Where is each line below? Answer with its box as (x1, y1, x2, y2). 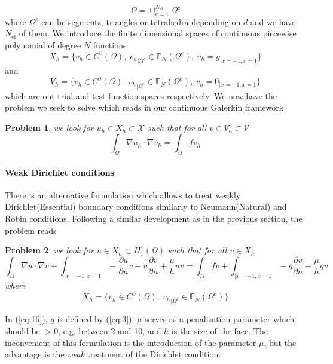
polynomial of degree (5, 38, 81, 51)
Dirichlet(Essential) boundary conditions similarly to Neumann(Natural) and (5, 200, 287, 213)
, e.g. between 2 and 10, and (58, 325, 161, 337)
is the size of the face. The (171, 325, 268, 337)
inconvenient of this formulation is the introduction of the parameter (5, 336, 256, 348)
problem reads (5, 224, 57, 236)
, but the (264, 336, 297, 348)
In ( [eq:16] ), (5, 313, 48, 325)
